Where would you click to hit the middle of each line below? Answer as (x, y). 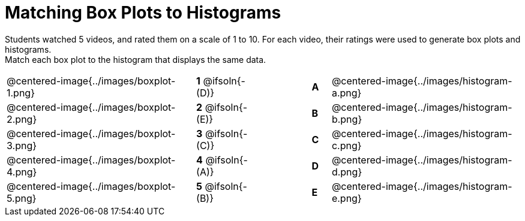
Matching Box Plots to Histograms (143, 13)
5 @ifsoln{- (222, 186)
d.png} (347, 172)
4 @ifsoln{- (222, 160)
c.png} (346, 145)
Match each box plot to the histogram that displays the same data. (136, 59)
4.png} (22, 172)
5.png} (22, 198)
